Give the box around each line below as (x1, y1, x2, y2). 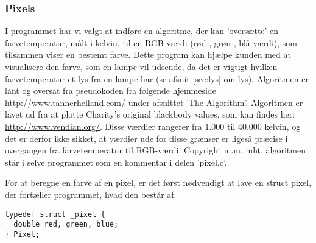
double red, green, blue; (13, 220, 119, 229)
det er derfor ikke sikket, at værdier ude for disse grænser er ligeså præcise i (5, 132, 288, 144)
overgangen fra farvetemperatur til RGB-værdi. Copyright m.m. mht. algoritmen (5, 144, 306, 157)
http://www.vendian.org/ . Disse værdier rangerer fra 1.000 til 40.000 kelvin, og (5, 119, 301, 132)
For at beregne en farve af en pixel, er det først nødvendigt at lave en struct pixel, (5, 176, 312, 189)
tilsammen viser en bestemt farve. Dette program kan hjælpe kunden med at (5, 48, 291, 61)
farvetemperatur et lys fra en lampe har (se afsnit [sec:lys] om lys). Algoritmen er (5, 72, 309, 85)
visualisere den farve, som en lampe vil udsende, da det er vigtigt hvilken (5, 60, 278, 72)
